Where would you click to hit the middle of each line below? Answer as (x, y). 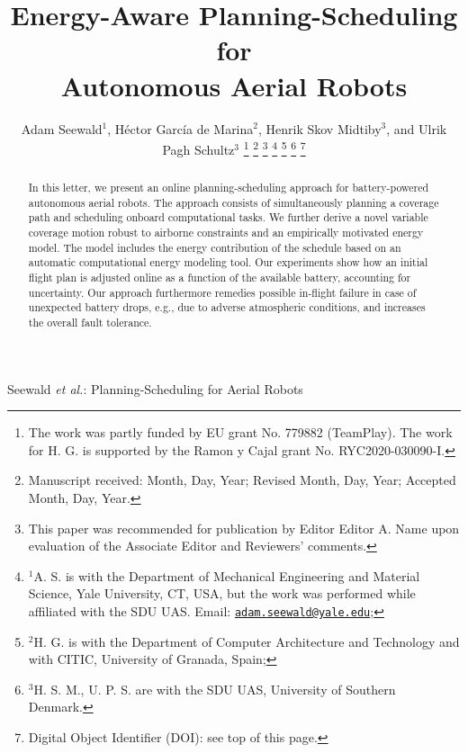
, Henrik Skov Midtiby (319, 128)
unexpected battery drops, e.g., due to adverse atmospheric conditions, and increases (227, 307)
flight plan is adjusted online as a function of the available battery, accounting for (220, 278)
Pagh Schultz (198, 149)
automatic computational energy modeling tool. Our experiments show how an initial (228, 262)
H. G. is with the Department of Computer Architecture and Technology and (247, 641)
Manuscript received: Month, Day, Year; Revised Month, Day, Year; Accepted (242, 480)
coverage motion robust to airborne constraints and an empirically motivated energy (226, 233)
